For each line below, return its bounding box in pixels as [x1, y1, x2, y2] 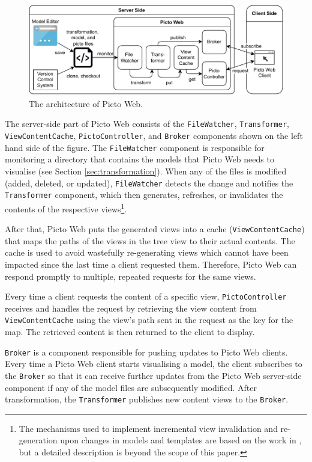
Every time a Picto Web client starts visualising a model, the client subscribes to [5, 357, 302, 370]
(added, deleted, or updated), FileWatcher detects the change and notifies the [5, 176, 293, 189]
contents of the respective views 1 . [5, 200, 127, 215]
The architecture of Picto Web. [29, 97, 143, 109]
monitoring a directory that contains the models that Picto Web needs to [5, 153, 274, 165]
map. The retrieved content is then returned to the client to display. [5, 325, 255, 338]
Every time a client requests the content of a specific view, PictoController [5, 290, 287, 303]
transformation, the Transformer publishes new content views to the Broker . [5, 393, 289, 405]
